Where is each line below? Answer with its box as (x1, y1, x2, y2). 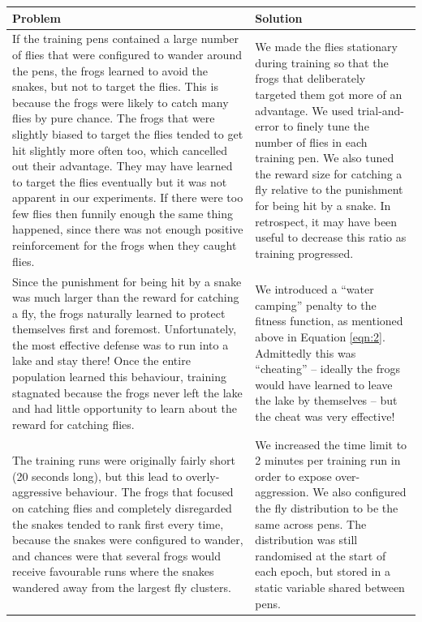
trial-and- (357, 101, 405, 118)
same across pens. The (255, 515, 367, 532)
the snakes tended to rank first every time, (12, 515, 224, 532)
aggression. (255, 483, 309, 500)
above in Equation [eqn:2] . (255, 328, 385, 345)
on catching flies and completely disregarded (12, 500, 232, 517)
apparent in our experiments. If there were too (12, 189, 243, 206)
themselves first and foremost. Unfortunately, (12, 320, 237, 337)
